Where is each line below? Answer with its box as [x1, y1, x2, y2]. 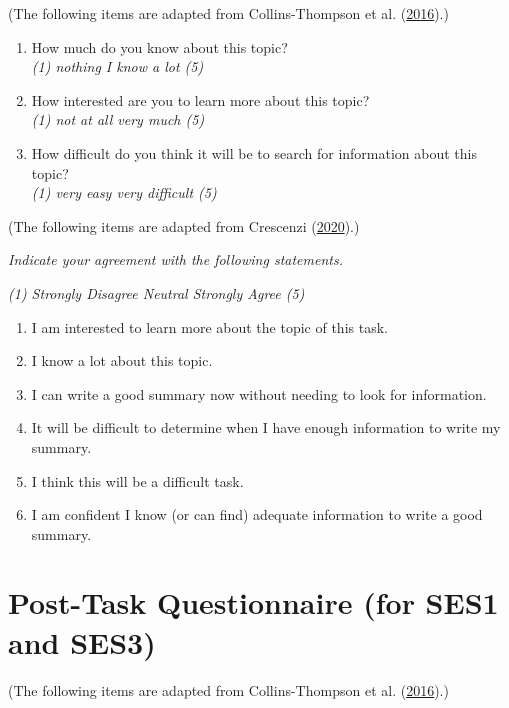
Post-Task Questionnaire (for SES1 [8, 582, 499, 623]
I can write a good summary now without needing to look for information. [31, 383, 487, 404]
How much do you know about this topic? [31, 36, 288, 57]
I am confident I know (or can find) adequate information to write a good [31, 504, 483, 525]
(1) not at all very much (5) [31, 109, 205, 130]
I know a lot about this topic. [31, 350, 213, 371]
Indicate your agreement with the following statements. [8, 249, 343, 270]
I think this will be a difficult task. [31, 470, 244, 491]
